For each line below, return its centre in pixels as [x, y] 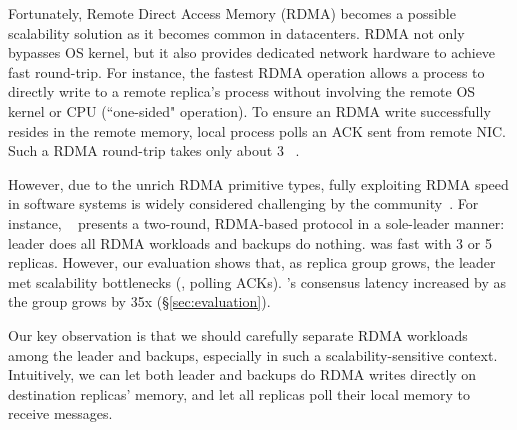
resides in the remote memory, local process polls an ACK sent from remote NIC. [257, 130]
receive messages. [60, 413]
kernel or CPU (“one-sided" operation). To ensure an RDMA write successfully [249, 110]
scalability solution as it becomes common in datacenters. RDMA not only [236, 32]
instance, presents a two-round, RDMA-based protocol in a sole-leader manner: [256, 222]
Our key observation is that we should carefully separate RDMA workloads [238, 334]
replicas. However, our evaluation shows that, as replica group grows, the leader [252, 262]
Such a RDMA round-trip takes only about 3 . [154, 150]
